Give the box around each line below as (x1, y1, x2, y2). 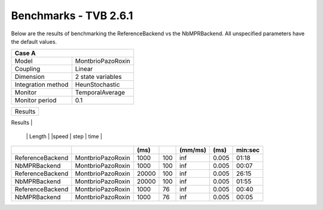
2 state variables (75, 72, 122, 81)
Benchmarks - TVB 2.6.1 (11, 9, 133, 22)
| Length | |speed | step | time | (26, 132, 103, 140)
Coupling (14, 65, 41, 73)
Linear (75, 65, 93, 73)
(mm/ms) (179, 146, 206, 154)
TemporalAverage (75, 89, 126, 97)
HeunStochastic (75, 81, 120, 89)
